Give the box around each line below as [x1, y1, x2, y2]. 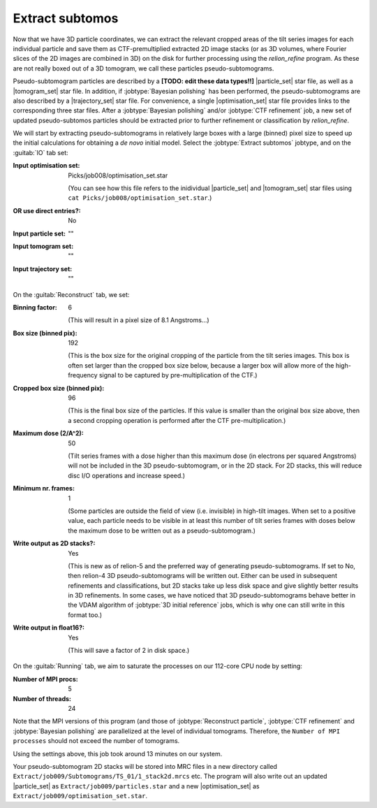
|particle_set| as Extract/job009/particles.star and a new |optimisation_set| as [13, 781, 260, 790]
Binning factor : [13, 303, 57, 311]
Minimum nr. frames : [13, 484, 75, 493]
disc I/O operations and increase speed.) [68, 471, 185, 479]
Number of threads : [13, 694, 72, 702]
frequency [68, 371, 98, 380]
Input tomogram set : [13, 242, 74, 250]
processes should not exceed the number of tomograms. [13, 737, 180, 745]
